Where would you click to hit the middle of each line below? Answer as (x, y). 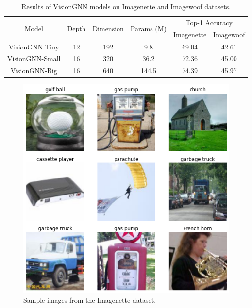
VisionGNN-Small (34, 58)
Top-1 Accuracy (209, 22)
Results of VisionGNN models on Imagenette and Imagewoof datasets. (126, 6)
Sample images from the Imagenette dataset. (90, 300)
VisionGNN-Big (34, 71)
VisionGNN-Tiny (34, 46)
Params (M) (149, 28)
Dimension (108, 28)
